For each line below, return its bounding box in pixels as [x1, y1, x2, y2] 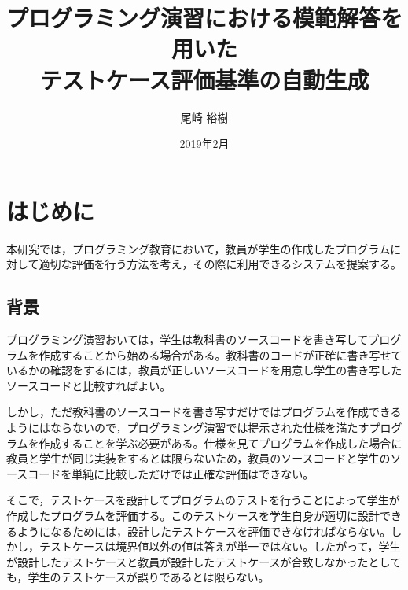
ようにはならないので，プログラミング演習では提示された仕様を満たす [6, 419, 369, 435]
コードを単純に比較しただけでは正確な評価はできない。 [28, 465, 314, 481]
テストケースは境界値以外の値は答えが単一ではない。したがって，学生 [39, 538, 401, 555]
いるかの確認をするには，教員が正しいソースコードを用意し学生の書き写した [6, 362, 402, 378]
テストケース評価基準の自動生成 [39, 63, 369, 95]
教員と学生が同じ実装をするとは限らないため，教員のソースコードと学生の [6, 450, 391, 466]
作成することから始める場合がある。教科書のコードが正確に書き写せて [39, 346, 402, 363]
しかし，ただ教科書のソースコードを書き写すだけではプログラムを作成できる [6, 404, 402, 420]
